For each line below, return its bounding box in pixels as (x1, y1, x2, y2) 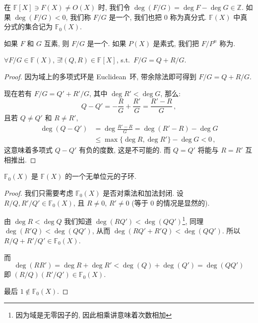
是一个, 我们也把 (109, 11, 162, 22)
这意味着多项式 (4, 145, 53, 155)
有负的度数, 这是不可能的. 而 (78, 145, 171, 155)
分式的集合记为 (4, 21, 53, 32)
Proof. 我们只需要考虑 (4, 188, 73, 198)
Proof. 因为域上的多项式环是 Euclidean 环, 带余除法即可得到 (4, 71, 196, 81)
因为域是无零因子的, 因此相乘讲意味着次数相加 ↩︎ (15, 310, 172, 320)
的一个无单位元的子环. (64, 171, 136, 181)
